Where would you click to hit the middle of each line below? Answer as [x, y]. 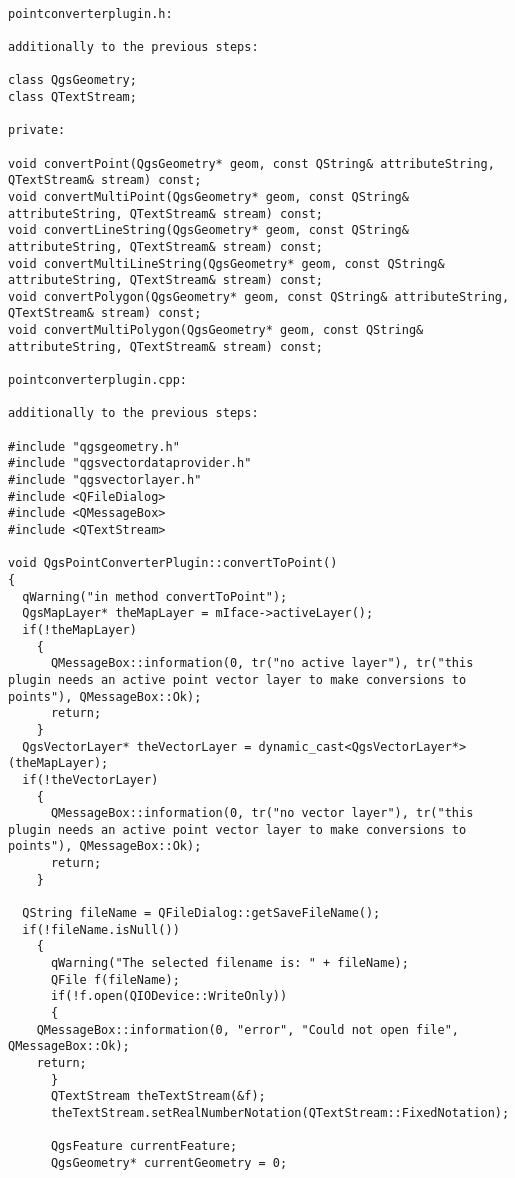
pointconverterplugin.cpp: [97, 380]
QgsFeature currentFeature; [144, 1146]
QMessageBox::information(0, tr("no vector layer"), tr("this [262, 813]
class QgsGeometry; [72, 80]
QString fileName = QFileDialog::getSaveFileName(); [201, 913]
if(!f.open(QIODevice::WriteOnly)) [169, 996]
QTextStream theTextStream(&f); [158, 1096]
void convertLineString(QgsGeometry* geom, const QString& [208, 230]
